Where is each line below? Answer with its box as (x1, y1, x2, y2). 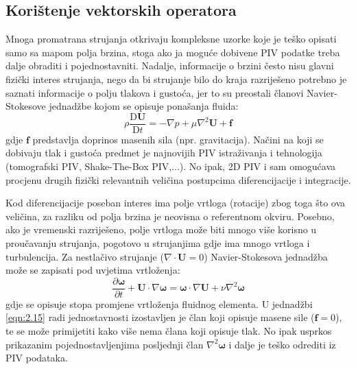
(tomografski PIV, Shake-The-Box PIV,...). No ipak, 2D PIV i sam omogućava (5, 159, 336, 174)
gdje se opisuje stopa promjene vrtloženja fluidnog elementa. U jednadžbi (5, 296, 313, 311)
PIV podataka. (5, 350, 68, 365)
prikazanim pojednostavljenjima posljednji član (5, 337, 204, 351)
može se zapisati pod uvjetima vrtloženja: (5, 263, 180, 277)
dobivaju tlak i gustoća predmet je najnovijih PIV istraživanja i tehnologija (5, 145, 322, 160)
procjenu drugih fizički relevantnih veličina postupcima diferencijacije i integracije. (5, 172, 351, 187)
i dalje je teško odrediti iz (228, 337, 336, 351)
